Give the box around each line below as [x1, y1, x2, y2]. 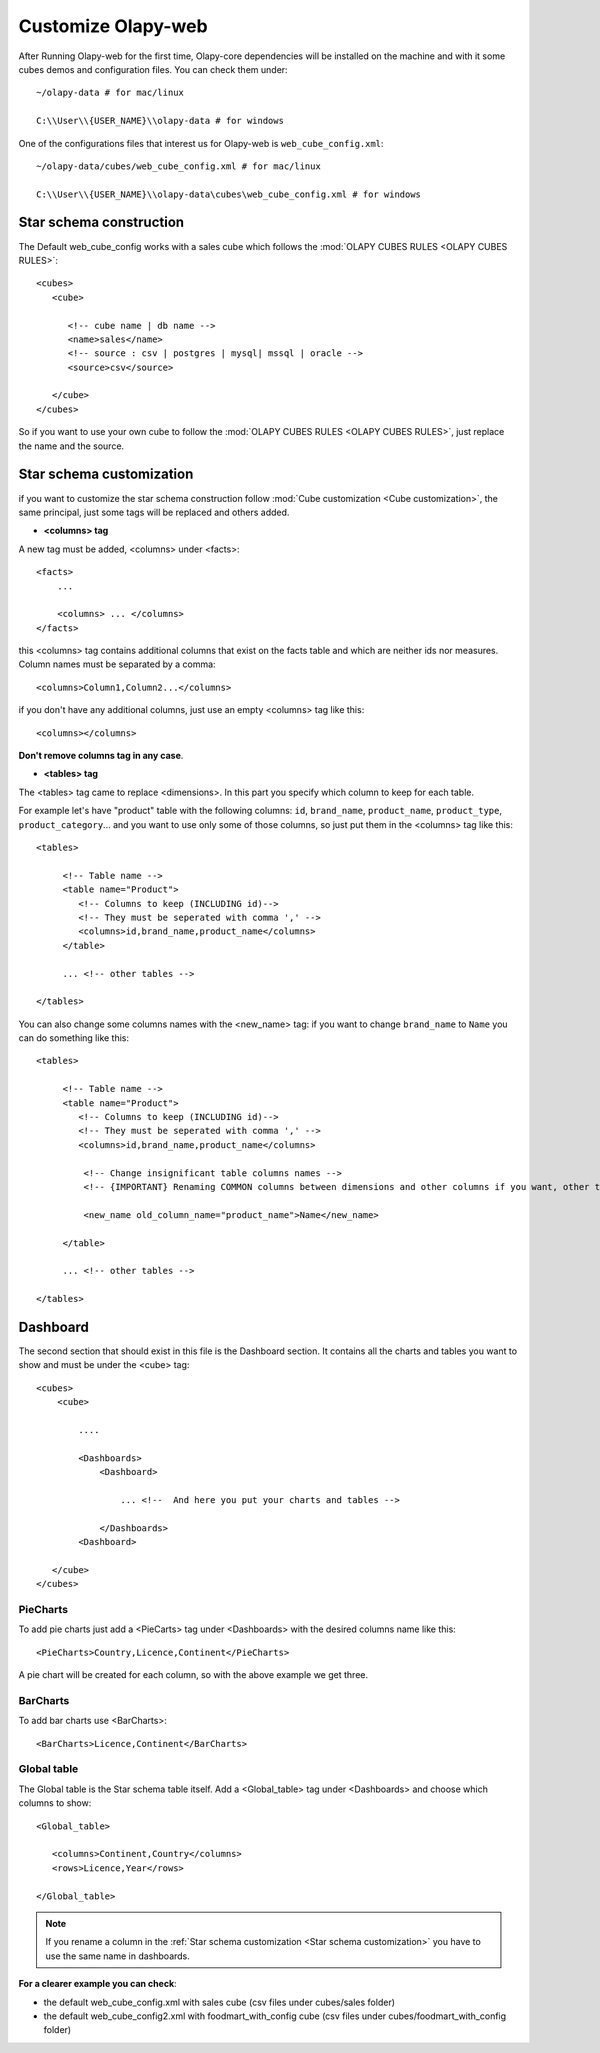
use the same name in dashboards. [45, 1950, 190, 1962]
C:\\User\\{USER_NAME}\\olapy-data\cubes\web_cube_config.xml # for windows [36, 188, 422, 200]
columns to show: [18, 1797, 92, 1809]
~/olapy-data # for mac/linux [36, 87, 185, 99]
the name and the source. [18, 440, 125, 452]
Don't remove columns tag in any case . [18, 750, 184, 762]
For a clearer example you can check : [18, 1978, 177, 1990]
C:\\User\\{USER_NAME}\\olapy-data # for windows [36, 115, 285, 127]
